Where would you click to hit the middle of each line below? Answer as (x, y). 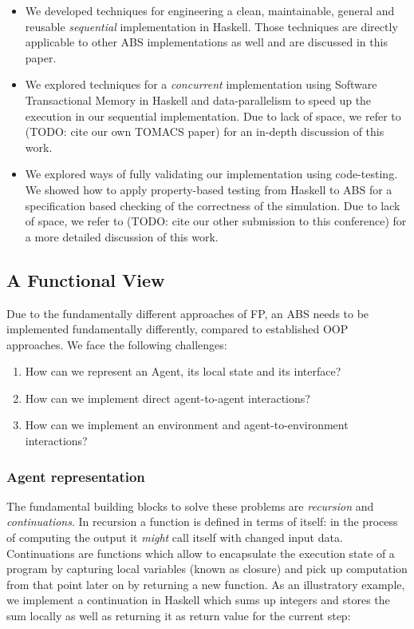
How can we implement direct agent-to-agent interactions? (168, 398)
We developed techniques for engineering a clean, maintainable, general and (210, 10)
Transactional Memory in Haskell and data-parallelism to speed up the (198, 100)
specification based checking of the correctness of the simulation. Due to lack (213, 205)
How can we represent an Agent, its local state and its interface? (183, 371)
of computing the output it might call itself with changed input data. (175, 537)
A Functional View (86, 279)
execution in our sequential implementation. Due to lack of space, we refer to (213, 115)
